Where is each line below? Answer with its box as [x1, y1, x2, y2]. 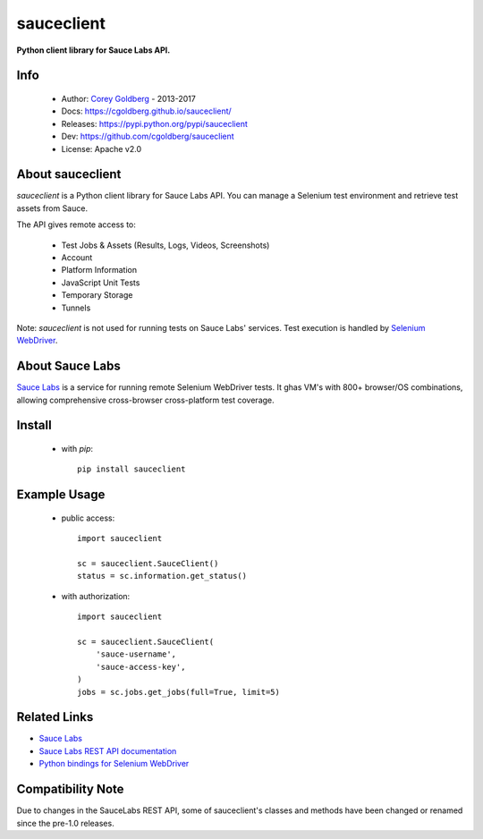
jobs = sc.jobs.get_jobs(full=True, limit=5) [77, 687, 281, 697]
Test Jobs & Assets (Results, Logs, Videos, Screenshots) [61, 240, 270, 250]
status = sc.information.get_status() [77, 571, 248, 581]
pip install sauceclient [77, 464, 186, 474]
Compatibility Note [16, 782, 124, 797]
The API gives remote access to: [16, 219, 136, 230]
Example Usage [16, 487, 106, 503]
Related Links [16, 709, 94, 725]
